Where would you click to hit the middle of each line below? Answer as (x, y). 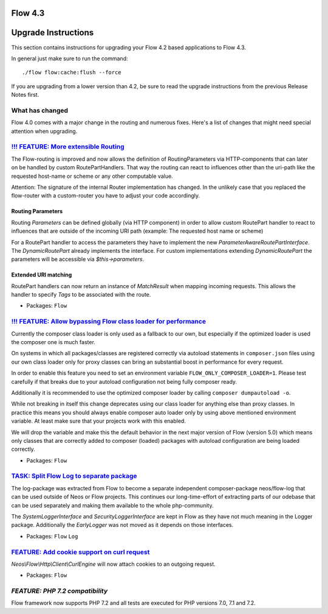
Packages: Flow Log (52, 536)
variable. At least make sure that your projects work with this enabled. (99, 421)
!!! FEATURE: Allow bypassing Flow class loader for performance (109, 322)
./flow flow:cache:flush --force (72, 72)
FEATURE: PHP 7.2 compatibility (60, 591)
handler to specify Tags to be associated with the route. (81, 295)
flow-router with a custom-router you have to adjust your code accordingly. (106, 196)
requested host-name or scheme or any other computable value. (92, 176)
